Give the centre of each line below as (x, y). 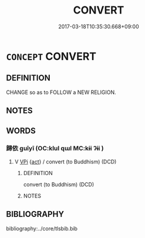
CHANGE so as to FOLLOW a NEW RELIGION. (61, 92)
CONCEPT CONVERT (51, 56)
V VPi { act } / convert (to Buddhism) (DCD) (65, 162)
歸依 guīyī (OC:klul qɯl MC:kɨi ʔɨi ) (55, 149)
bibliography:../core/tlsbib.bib (42, 228)
